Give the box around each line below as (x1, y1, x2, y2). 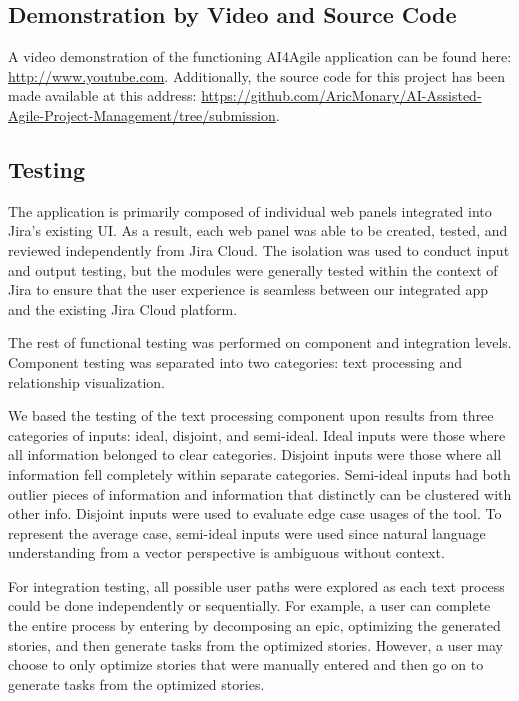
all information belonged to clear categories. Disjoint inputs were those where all (8, 444, 502, 465)
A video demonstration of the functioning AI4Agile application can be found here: (8, 46, 512, 67)
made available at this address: (8, 85, 197, 106)
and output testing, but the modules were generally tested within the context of (8, 259, 498, 280)
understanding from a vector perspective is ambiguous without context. (8, 542, 445, 563)
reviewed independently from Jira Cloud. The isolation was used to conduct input (8, 239, 510, 260)
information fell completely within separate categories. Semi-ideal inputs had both (8, 463, 511, 484)
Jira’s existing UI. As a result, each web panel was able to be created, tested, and (8, 220, 508, 241)
